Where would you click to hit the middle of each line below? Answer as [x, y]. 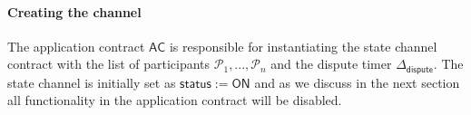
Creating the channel [74, 11]
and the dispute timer [331, 64]
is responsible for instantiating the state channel [303, 46]
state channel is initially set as [92, 82]
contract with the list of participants [109, 64]
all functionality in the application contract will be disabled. [175, 100]
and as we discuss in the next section [357, 82]
